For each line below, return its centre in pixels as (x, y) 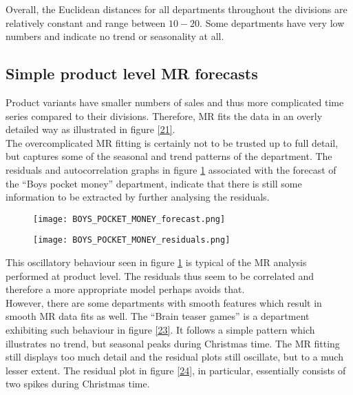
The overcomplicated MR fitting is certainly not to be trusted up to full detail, (172, 142)
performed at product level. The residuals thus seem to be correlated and (160, 275)
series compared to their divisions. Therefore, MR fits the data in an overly (164, 115)
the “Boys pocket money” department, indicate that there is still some (154, 183)
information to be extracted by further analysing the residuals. (138, 197)
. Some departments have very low (272, 22)
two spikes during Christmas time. (78, 384)
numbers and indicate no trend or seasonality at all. (115, 36)
